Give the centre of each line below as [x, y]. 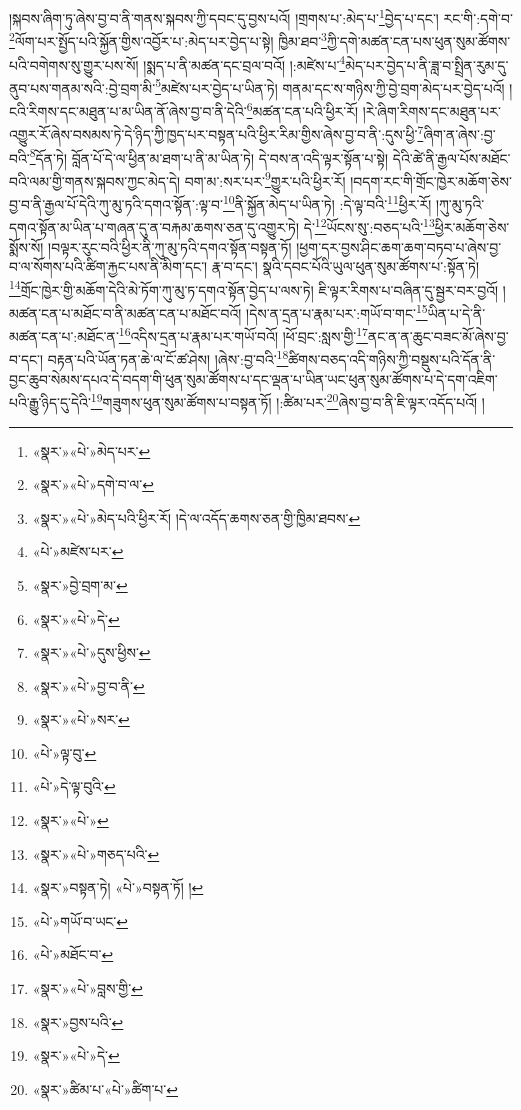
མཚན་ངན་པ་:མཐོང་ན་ [64, 335]
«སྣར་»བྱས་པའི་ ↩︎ [78, 1021]
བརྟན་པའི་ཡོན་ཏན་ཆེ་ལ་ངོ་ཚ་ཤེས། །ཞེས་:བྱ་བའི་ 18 [168, 358]
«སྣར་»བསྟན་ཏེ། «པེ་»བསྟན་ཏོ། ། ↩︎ [118, 887]
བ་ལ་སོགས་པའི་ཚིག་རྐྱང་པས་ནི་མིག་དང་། [108, 266]
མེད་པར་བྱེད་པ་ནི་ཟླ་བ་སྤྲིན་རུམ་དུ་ [427, 64]
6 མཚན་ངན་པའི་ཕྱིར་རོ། [302, 109]
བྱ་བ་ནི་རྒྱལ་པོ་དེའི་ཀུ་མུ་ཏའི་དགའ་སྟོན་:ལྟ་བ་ [116, 203]
